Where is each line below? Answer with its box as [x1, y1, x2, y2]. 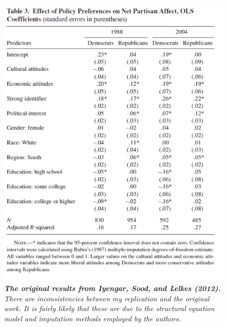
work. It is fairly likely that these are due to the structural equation [4, 303, 215, 314]
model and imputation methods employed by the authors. [4, 313, 181, 323]
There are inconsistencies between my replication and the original [4, 293, 210, 303]
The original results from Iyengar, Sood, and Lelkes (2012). [4, 282, 221, 293]
